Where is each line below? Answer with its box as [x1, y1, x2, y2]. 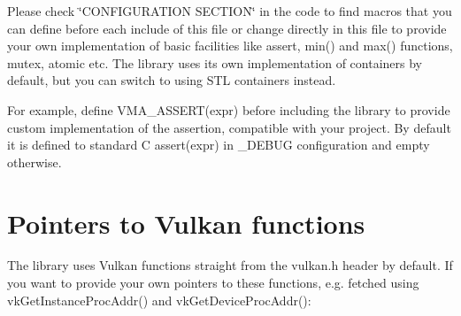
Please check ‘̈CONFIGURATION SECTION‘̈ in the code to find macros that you [7, 2, 452, 19]
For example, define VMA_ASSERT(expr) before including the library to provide [7, 100, 450, 119]
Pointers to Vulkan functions [7, 204, 365, 241]
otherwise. [7, 152, 62, 171]
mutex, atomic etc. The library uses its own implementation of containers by [7, 53, 422, 72]
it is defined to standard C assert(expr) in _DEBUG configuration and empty [7, 135, 430, 154]
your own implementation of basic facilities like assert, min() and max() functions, [7, 36, 453, 55]
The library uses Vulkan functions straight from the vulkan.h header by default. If [7, 256, 453, 274]
